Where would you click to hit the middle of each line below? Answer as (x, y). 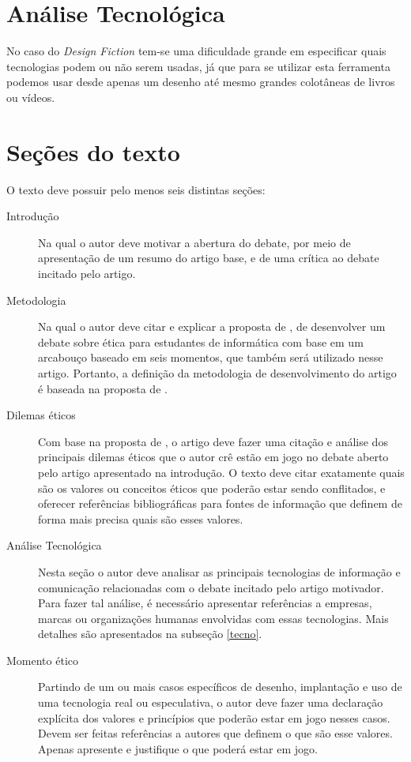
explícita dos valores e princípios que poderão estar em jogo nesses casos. (214, 717)
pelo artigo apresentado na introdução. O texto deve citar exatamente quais (221, 472)
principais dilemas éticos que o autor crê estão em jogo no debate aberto (213, 457)
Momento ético (42, 660)
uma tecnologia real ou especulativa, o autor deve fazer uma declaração (211, 702)
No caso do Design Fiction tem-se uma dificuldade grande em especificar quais (196, 51)
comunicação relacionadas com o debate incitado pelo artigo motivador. (211, 587)
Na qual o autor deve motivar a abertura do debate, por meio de (194, 242)
